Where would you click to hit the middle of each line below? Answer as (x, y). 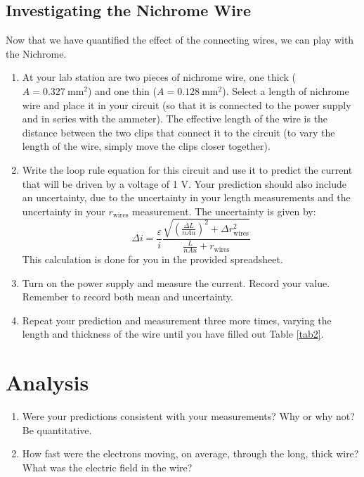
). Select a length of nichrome (286, 90)
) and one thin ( (122, 90)
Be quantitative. (57, 430)
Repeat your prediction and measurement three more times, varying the (177, 320)
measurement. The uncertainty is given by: (224, 211)
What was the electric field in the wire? (107, 467)
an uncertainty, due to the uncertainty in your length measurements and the (186, 197)
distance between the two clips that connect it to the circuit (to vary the (178, 132)
